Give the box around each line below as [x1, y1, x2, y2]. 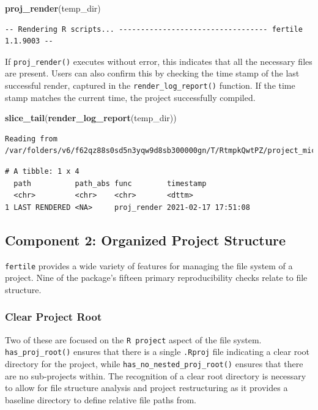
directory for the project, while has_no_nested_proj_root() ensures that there [5, 357, 303, 370]
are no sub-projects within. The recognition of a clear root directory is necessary [5, 369, 306, 382]
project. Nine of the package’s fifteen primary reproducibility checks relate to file [5, 271, 308, 284]
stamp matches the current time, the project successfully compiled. [5, 91, 256, 103]
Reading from [5, 134, 57, 143]
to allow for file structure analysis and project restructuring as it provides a [5, 381, 288, 394]
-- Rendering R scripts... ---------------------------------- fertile [5, 24, 303, 34]
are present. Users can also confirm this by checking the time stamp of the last [5, 67, 300, 80]
